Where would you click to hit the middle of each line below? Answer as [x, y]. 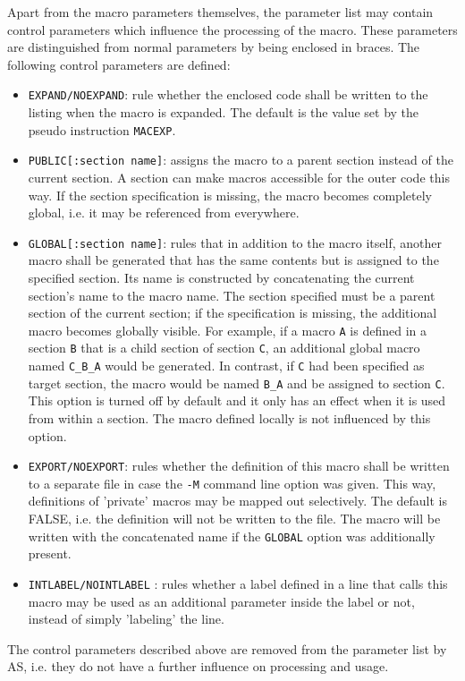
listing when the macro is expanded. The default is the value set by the [224, 112]
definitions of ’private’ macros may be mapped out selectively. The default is [238, 501]
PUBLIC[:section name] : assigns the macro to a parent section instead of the [241, 160]
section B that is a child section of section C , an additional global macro [224, 348]
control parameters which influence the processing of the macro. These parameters [232, 29]
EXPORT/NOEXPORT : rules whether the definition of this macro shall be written [239, 466]
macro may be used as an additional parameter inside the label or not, [221, 601]
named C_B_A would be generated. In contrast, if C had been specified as [226, 366]
